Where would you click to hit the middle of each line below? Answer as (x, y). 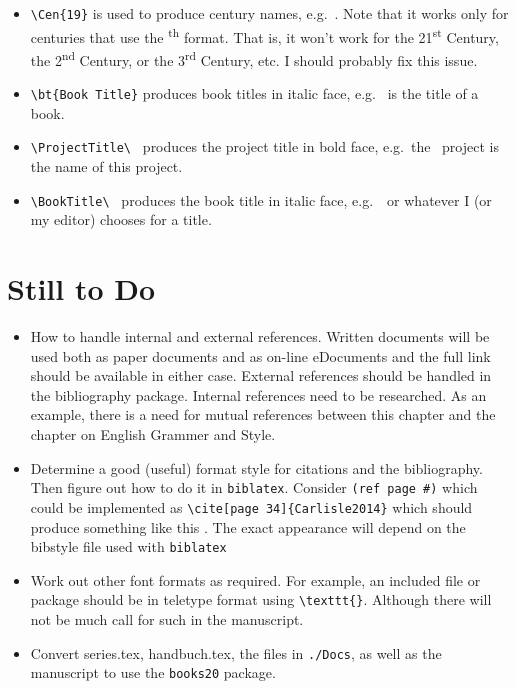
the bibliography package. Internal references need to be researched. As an (258, 394)
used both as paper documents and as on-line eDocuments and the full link (260, 355)
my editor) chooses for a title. (121, 219)
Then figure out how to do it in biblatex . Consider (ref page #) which (254, 487)
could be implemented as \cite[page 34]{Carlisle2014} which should (251, 506)
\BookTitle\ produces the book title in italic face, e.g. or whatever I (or (261, 199)
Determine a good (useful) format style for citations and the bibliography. (256, 467)
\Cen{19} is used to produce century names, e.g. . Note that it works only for (269, 13)
